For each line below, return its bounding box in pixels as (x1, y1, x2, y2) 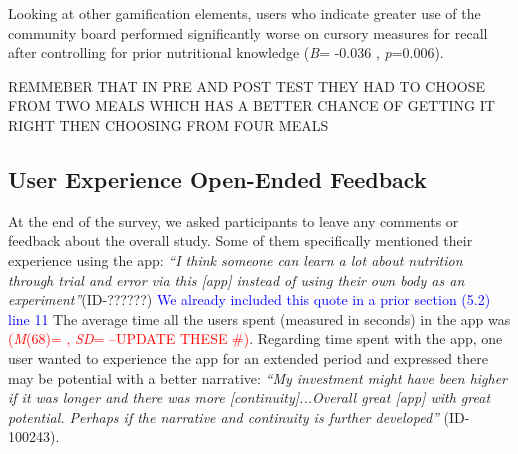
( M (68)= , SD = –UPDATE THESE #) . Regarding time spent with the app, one (8, 328, 503, 349)
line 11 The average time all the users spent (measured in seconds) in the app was (8, 308, 511, 329)
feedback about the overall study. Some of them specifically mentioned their (8, 230, 473, 251)
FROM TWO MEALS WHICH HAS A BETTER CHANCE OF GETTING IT (8, 95, 495, 116)
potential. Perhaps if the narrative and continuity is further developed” (8, 406, 439, 427)
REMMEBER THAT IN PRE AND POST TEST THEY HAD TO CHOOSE (8, 75, 485, 96)
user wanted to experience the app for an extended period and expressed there (8, 347, 488, 368)
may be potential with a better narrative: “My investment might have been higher (8, 367, 508, 388)
